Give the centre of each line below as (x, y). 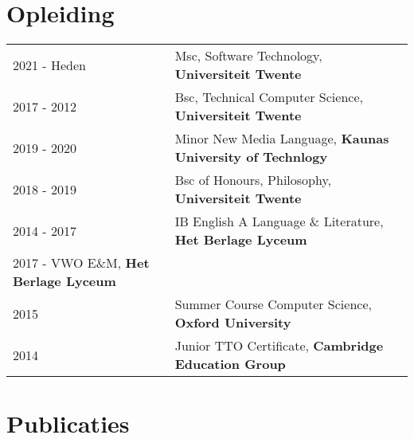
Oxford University (233, 323)
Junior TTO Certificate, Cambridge (279, 346)
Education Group (230, 364)
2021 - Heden (49, 65)
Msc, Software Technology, (248, 56)
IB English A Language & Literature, (279, 221)
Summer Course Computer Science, (273, 304)
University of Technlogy (251, 157)
